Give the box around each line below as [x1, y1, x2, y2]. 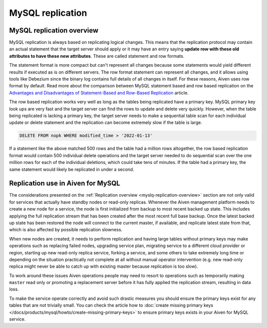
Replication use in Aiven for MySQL [9, 179, 121, 188]
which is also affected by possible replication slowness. [9, 227, 123, 233]
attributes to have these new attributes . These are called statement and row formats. [9, 53, 185, 59]
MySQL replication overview [9, 26, 99, 35]
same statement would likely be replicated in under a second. [9, 166, 134, 172]
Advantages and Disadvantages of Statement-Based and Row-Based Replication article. [9, 89, 189, 96]
